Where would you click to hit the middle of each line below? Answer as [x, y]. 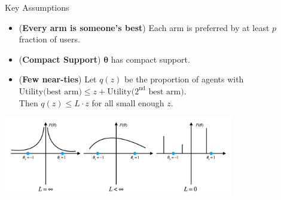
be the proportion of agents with [184, 79]
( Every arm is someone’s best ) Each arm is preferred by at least [144, 27]
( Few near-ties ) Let [58, 79]
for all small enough [128, 102]
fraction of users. [49, 39]
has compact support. [150, 59]
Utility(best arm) [50, 92]
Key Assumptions [37, 7]
